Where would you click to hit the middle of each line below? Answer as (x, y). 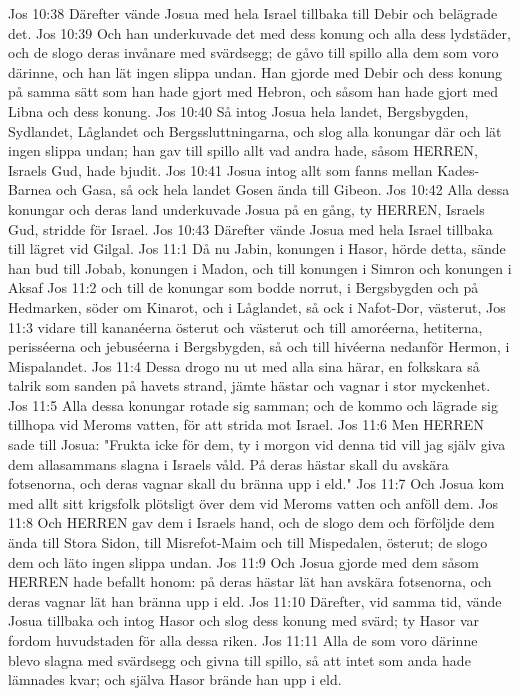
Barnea (30, 189)
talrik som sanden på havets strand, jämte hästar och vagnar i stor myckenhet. (249, 385)
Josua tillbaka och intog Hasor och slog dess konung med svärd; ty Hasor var (244, 620)
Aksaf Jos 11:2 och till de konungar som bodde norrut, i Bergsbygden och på (243, 287)
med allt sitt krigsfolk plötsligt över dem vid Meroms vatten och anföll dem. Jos (253, 502)
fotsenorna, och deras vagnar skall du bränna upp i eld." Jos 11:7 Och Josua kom (256, 483)
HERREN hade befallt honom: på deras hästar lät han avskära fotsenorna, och (250, 581)
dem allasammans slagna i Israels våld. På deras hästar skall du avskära (228, 463)
